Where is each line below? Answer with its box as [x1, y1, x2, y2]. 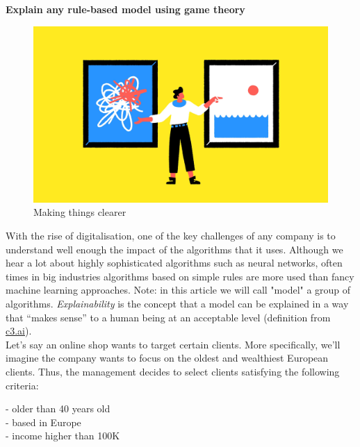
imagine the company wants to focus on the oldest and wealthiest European [6, 351, 329, 365]
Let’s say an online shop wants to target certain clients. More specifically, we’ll [6, 337, 341, 351]
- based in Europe [6, 414, 81, 429]
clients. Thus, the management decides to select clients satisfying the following [6, 364, 340, 378]
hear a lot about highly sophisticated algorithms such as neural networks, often [6, 255, 343, 270]
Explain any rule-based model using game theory [6, 2, 245, 16]
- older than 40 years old [6, 401, 111, 416]
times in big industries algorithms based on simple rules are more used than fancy [6, 269, 354, 283]
